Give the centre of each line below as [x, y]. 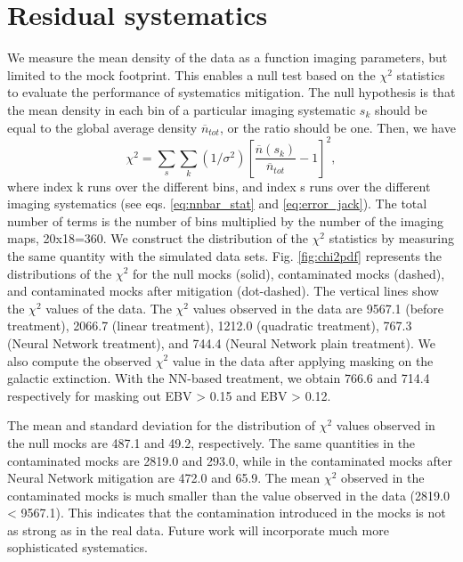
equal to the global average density [102, 127]
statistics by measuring [392, 238]
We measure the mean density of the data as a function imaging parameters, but [227, 57]
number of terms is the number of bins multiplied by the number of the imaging [226, 220]
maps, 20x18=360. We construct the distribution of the [158, 238]
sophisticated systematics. [77, 547]
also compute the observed [79, 360]
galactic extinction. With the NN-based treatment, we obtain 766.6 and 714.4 [219, 378]
